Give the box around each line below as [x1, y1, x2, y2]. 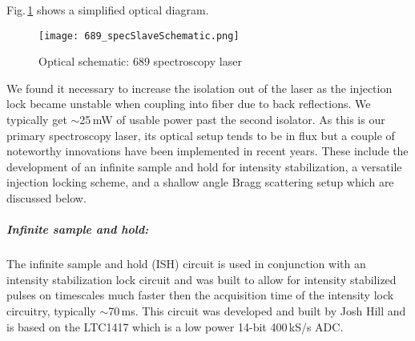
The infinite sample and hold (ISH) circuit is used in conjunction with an [6, 255, 366, 272]
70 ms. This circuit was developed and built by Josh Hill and [108, 302, 406, 319]
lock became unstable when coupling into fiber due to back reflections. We [6, 95, 371, 112]
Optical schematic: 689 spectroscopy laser [38, 53, 242, 70]
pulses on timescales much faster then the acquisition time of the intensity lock [6, 287, 394, 303]
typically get [6, 111, 67, 128]
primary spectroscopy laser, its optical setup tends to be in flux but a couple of [6, 126, 395, 143]
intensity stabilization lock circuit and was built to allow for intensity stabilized [6, 271, 397, 287]
